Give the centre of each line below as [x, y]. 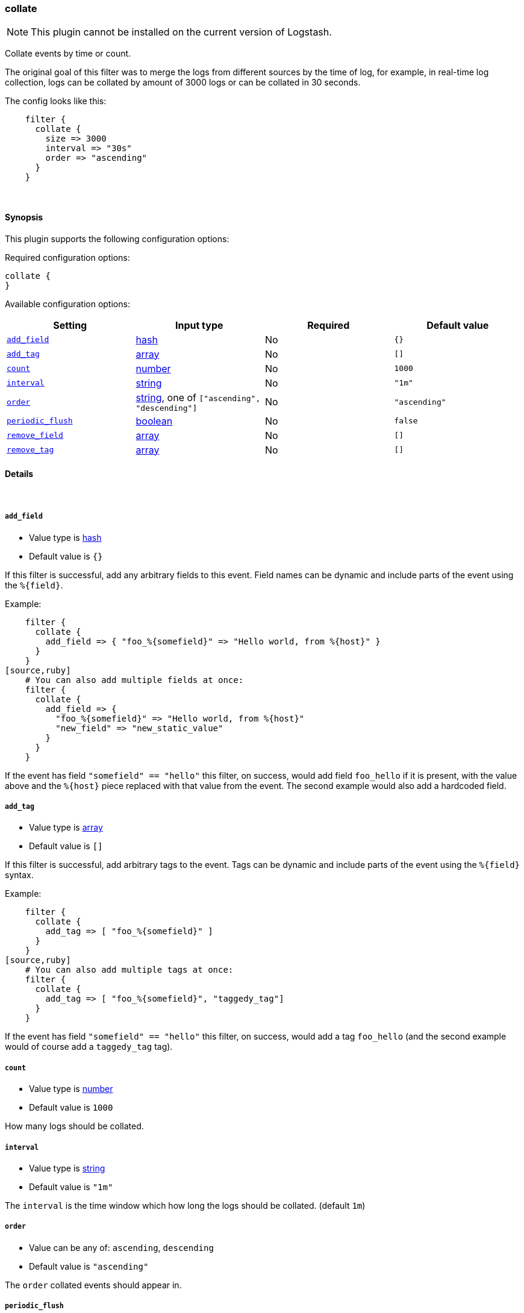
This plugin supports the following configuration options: [117, 239]
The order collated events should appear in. [93, 1285]
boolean [154, 421]
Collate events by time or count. [68, 54]
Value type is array [66, 828]
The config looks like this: [56, 101]
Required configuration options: [67, 257]
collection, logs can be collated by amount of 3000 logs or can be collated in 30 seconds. [183, 83]
